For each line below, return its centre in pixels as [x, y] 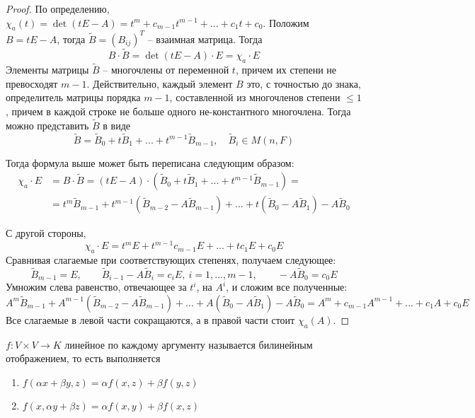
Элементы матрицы [47, 70]
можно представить [47, 125]
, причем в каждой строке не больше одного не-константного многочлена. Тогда [178, 111]
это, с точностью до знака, [304, 83]
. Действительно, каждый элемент [160, 83]
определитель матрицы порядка [73, 97]
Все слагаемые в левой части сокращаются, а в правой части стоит [150, 319]
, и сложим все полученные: [287, 287]
